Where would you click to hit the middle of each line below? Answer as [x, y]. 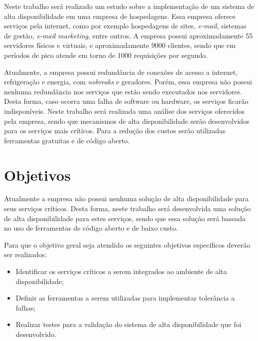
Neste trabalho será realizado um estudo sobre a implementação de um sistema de [129, 6]
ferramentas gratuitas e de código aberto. [67, 140]
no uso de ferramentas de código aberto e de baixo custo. [91, 228]
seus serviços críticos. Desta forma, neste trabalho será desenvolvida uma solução [128, 208]
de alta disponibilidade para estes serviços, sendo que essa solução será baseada [125, 218]
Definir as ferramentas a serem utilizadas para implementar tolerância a [125, 298]
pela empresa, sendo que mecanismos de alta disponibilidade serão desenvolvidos [127, 121]
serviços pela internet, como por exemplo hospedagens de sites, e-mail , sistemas [125, 26]
